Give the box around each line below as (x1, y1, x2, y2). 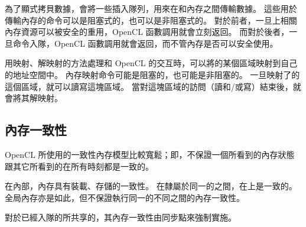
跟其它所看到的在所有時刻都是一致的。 (5, 160, 154, 172)
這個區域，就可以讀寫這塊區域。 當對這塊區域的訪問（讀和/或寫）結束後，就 (5, 80, 301, 92)
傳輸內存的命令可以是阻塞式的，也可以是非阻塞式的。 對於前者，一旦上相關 (5, 14, 297, 26)
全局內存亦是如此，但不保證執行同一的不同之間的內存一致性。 (5, 191, 245, 203)
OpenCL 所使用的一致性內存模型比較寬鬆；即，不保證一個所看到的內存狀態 (5, 148, 295, 160)
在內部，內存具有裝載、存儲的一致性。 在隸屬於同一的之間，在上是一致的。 (5, 180, 297, 192)
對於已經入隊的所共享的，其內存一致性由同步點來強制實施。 (5, 211, 236, 223)
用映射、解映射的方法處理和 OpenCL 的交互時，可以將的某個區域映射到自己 (5, 57, 298, 69)
